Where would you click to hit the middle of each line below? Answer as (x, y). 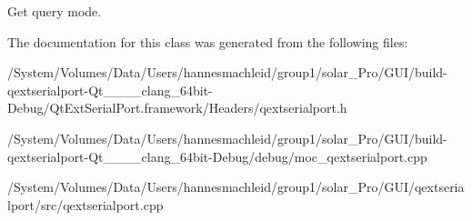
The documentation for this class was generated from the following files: (208, 41)
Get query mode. (55, 11)
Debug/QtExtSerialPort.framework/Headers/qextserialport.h (177, 108)
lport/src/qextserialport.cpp (85, 204)
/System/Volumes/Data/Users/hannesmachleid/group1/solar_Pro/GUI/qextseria (236, 187)
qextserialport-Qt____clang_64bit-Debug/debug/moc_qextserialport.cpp (217, 156)
